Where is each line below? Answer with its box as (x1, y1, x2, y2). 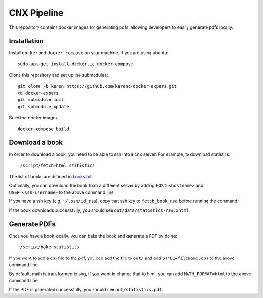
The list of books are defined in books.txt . (9, 174, 93, 179)
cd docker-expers (18, 90, 59, 96)
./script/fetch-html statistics (18, 162, 95, 168)
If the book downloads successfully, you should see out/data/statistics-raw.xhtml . (9, 207, 190, 213)
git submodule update (18, 104, 69, 109)
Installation (9, 37, 44, 45)
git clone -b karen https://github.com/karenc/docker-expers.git (18, 83, 177, 89)
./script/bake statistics (18, 244, 80, 250)
